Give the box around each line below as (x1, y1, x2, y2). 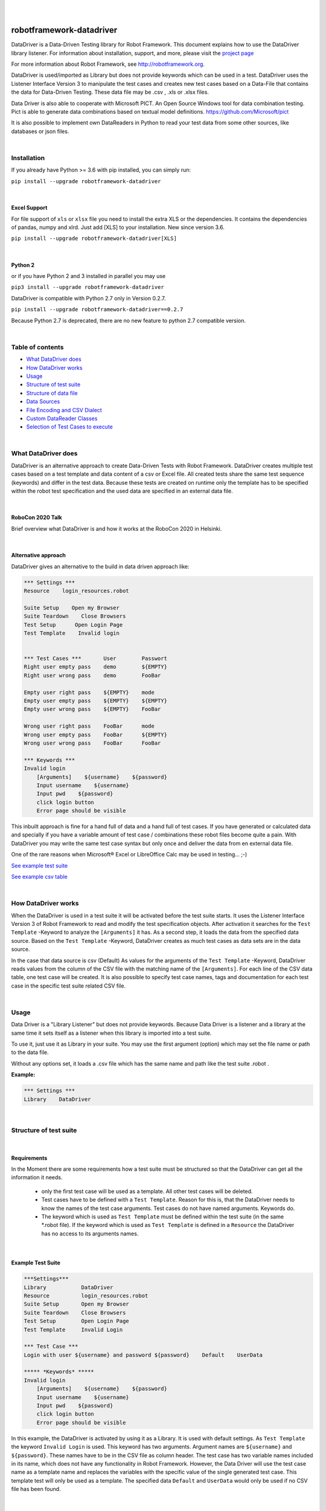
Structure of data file (26, 389, 78, 396)
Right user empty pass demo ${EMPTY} (24, 664, 167, 670)
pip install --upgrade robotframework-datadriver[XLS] (11, 235, 177, 242)
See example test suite (11, 862, 68, 869)
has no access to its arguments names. (41, 1230, 139, 1237)
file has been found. (11, 1486, 61, 1493)
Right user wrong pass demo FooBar (24, 671, 161, 679)
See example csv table (11, 873, 68, 881)
